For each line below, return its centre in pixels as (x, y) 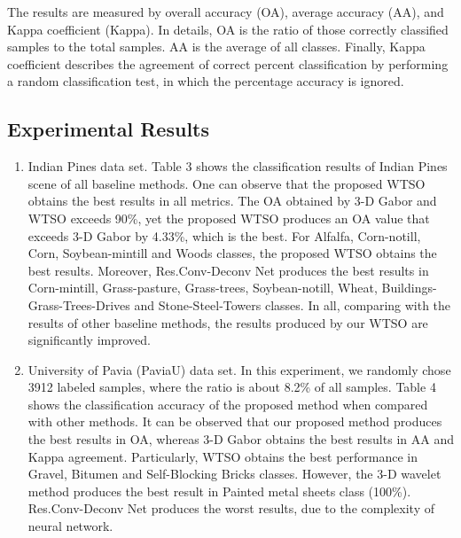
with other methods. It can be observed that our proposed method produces (235, 421)
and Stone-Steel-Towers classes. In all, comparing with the (293, 304)
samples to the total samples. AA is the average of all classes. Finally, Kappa (216, 47)
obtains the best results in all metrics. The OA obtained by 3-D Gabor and (232, 201)
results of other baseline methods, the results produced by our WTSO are (228, 322)
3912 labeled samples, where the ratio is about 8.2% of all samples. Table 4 (232, 387)
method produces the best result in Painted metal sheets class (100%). (219, 491)
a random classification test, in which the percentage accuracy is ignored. (206, 81)
